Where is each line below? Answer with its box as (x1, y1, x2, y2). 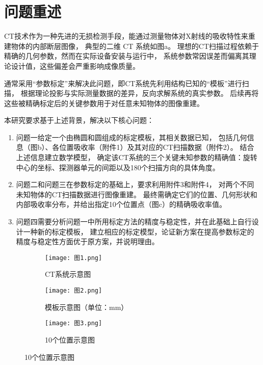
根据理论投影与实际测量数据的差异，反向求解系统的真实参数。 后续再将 (20, 88, 259, 98)
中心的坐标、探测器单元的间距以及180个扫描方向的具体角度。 (16, 162, 220, 172)
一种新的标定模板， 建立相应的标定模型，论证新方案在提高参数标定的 (23, 226, 254, 237)
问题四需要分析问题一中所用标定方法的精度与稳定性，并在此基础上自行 (16, 216, 252, 227)
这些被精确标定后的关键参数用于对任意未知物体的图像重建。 (4, 97, 204, 108)
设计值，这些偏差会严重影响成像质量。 (11, 60, 140, 71)
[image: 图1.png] (45, 254, 102, 262)
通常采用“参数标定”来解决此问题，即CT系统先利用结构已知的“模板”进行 (4, 77, 242, 88)
